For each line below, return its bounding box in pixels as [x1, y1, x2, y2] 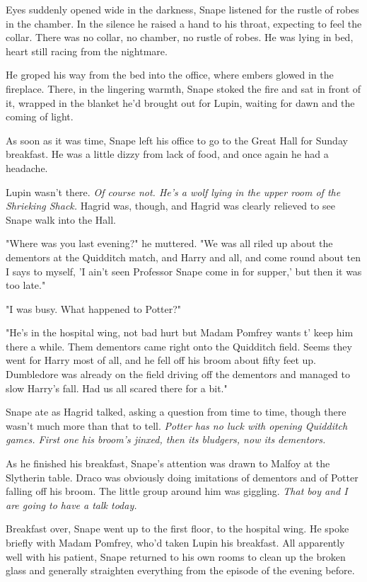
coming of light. [6, 109, 74, 124]
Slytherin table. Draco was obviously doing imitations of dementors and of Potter [6, 469, 359, 484]
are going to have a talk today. [6, 497, 137, 512]
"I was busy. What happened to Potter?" [6, 301, 182, 316]
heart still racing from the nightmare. [6, 43, 168, 58]
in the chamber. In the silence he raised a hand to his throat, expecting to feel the [6, 16, 362, 30]
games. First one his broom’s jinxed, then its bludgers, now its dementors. [6, 432, 326, 447]
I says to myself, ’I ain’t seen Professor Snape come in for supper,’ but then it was [6, 263, 362, 278]
